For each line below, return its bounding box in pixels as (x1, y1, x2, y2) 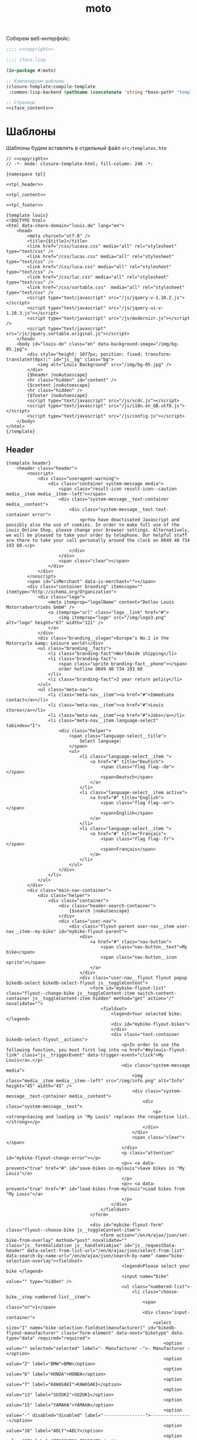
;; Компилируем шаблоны (6, 78, 64, 84)
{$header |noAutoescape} (27, 372, 88, 378)
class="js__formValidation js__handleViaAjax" (6, 1242, 122, 1248)
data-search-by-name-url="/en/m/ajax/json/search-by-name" (6, 1252, 154, 1259)
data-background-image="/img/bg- (97, 341, 180, 347)
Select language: (79, 738, 122, 744)
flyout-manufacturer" (6, 1330, 59, 1336)
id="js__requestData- (124, 1242, 177, 1248)
